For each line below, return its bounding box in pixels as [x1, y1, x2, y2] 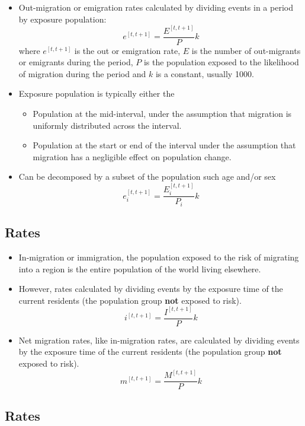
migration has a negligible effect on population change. [33, 150, 232, 163]
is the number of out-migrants [191, 44, 301, 56]
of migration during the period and [18, 67, 146, 80]
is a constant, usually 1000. [155, 67, 254, 80]
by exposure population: [18, 12, 107, 25]
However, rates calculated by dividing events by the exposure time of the [18, 282, 283, 295]
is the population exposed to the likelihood [143, 56, 299, 68]
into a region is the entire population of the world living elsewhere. [18, 262, 261, 275]
